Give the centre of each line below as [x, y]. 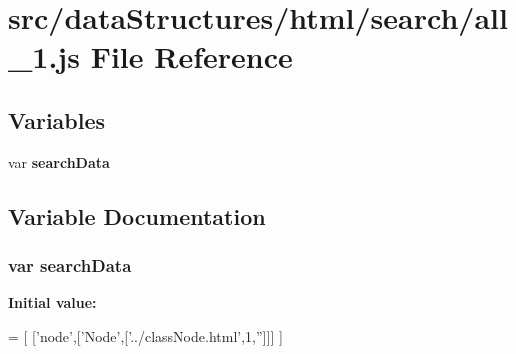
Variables [57, 119]
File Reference [191, 56]
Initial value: [52, 302]
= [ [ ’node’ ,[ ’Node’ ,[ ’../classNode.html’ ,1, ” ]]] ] [145, 335]
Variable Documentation [137, 215]
